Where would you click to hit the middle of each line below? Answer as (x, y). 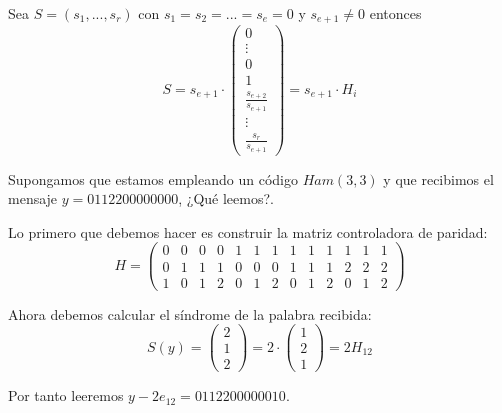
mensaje (33, 198)
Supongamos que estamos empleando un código (153, 178)
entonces (395, 13)
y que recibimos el (438, 178)
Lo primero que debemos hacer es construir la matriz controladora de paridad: (248, 231)
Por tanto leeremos (66, 395)
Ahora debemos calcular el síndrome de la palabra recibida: (190, 313)
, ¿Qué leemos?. (226, 198)
